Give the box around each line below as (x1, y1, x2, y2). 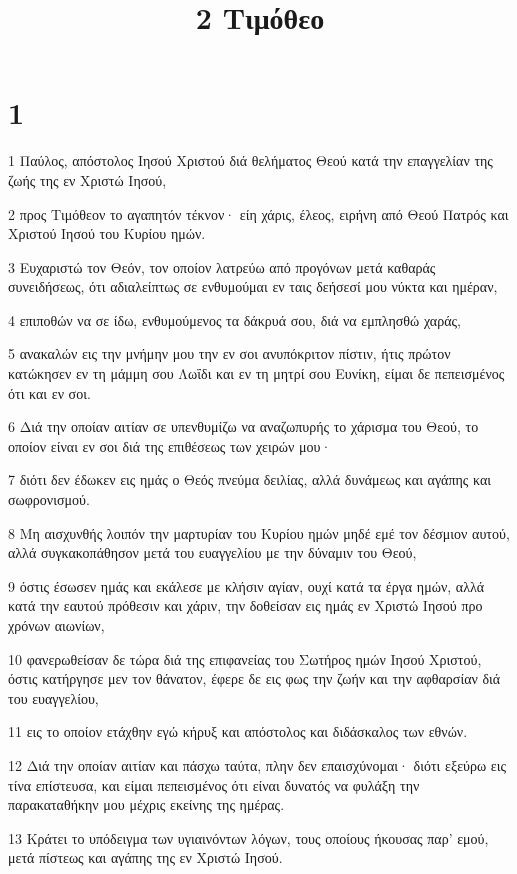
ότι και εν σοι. (8, 382, 91, 403)
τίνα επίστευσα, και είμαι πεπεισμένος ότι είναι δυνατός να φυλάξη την (8, 774, 420, 795)
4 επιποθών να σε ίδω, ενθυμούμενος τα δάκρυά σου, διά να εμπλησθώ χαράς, (8, 309, 461, 330)
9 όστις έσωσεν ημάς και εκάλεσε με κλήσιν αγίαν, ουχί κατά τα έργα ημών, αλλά (8, 575, 485, 596)
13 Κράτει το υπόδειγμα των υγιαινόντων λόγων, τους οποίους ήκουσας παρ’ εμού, (8, 827, 489, 848)
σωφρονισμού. (8, 489, 90, 510)
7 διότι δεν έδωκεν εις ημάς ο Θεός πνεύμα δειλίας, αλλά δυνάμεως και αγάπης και (8, 469, 492, 490)
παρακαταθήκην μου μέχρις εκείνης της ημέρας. (8, 794, 285, 815)
